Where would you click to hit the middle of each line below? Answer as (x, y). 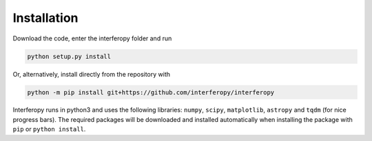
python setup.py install (69, 56)
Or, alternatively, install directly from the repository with (92, 74)
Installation (45, 18)
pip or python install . (49, 129)
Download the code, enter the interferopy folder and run (92, 38)
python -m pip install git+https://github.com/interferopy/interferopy (151, 92)
